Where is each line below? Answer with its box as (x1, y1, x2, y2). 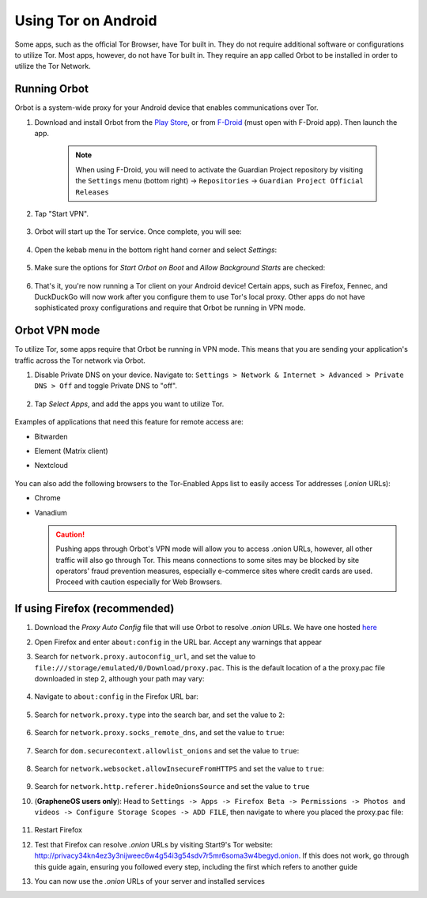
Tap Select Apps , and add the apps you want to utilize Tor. (34, 399, 225, 409)
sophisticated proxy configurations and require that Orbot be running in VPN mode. (34, 303, 306, 312)
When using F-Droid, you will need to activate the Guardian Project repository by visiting (75, 164, 364, 174)
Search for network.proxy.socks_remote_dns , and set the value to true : (34, 728, 285, 738)
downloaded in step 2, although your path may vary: (34, 673, 205, 683)
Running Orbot (14, 82, 89, 96)
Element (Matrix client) (34, 446, 108, 455)
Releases (75, 187, 110, 197)
